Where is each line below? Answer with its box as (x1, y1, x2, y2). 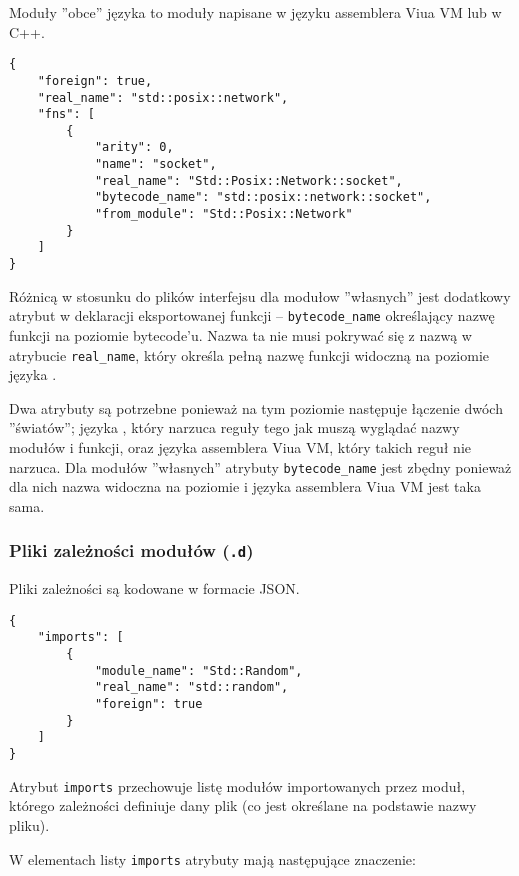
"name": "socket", (94, 157, 217, 172)
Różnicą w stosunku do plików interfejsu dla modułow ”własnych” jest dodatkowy (9, 285, 511, 306)
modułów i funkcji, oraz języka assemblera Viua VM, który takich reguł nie (9, 437, 471, 457)
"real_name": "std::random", (94, 680, 289, 695)
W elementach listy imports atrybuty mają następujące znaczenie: (9, 848, 416, 869)
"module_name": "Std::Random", (94, 663, 303, 678)
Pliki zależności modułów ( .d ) (9, 538, 254, 563)
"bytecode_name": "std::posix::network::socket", (94, 190, 432, 205)
